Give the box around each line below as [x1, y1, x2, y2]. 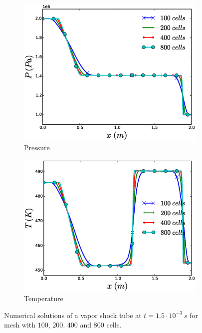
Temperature [24, 293, 63, 304]
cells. [106, 320, 122, 330]
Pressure [24, 142, 50, 153]
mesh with [4, 320, 36, 330]
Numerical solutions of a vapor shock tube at [4, 310, 142, 320]
